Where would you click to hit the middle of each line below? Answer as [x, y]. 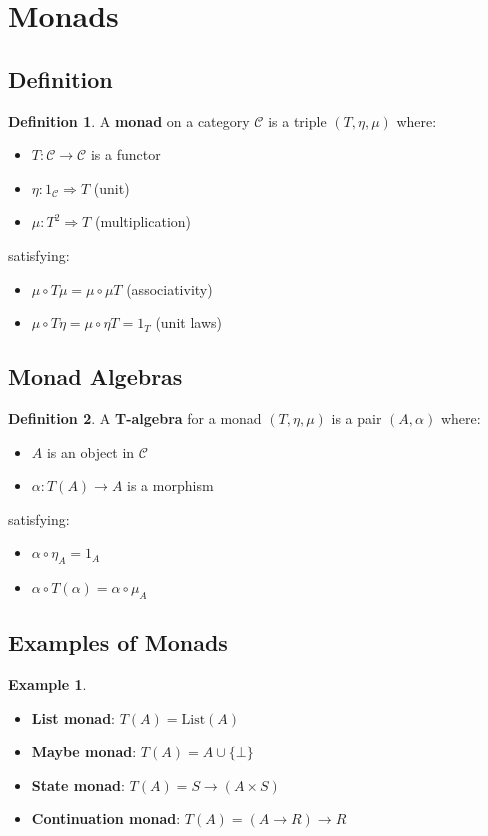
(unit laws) [188, 322]
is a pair [356, 417]
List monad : [73, 717]
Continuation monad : [106, 818]
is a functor [125, 154]
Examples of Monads [118, 642]
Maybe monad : [84, 751]
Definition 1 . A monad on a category [129, 120]
